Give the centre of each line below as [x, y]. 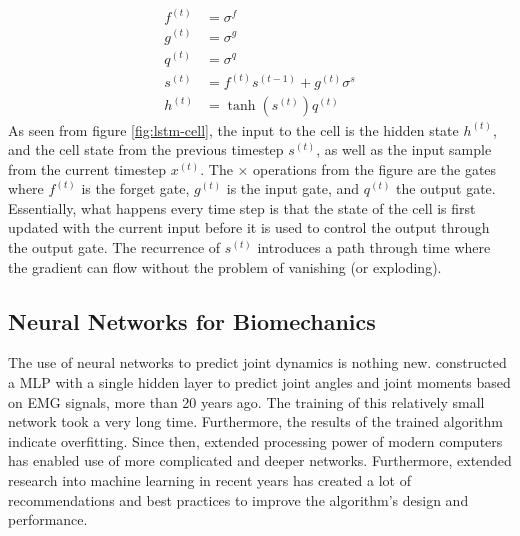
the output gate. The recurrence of [114, 247]
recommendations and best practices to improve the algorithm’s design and [238, 499]
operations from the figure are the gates [375, 168]
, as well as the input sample [404, 149]
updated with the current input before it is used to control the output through [249, 227]
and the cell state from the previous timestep [146, 149]
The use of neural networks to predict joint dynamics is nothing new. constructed [257, 362]
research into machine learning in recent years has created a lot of [209, 480]
